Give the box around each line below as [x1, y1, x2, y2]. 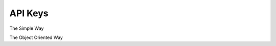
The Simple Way [9, 25, 44, 31]
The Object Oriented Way [9, 34, 63, 40]
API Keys [9, 8, 49, 19]
